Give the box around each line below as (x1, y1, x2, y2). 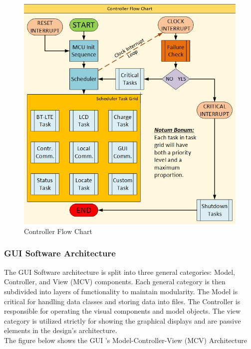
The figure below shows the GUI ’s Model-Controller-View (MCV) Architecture (4, 335, 247, 345)
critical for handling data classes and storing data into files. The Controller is (4, 296, 241, 306)
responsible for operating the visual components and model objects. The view (4, 306, 241, 316)
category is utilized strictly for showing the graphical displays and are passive (4, 315, 241, 326)
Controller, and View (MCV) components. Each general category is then (4, 276, 226, 287)
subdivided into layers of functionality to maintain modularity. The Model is (4, 286, 238, 296)
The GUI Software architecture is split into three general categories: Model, (4, 266, 235, 277)
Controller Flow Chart (24, 226, 92, 236)
